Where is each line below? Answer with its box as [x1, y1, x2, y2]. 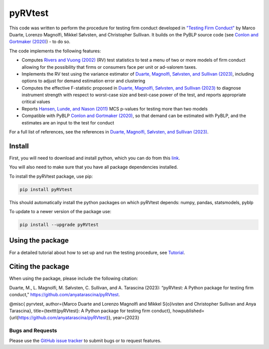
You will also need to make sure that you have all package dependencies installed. [9, 164, 178, 170]
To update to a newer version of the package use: [9, 209, 112, 215]
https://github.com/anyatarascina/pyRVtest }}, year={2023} [18, 315, 139, 321]
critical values [21, 99, 50, 105]
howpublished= [172, 308, 205, 314]
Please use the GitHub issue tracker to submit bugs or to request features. [9, 338, 162, 344]
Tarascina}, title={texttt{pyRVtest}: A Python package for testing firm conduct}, [9, 308, 172, 314]
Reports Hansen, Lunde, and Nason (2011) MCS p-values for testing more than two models [21, 106, 208, 112]
